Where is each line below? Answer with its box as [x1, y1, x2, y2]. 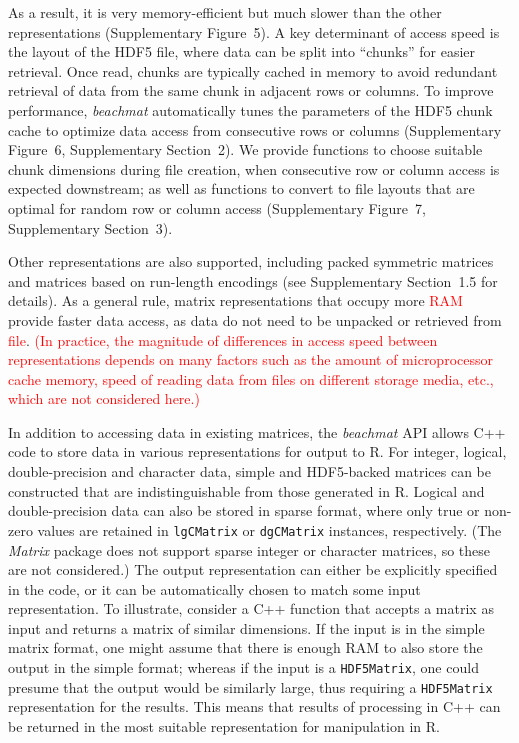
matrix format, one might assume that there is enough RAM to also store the [8, 637, 483, 658]
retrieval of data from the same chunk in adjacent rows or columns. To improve [8, 80, 494, 101]
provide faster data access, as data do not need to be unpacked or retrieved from [8, 309, 502, 330]
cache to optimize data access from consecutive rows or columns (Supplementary [8, 119, 502, 140]
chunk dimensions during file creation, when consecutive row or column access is [8, 158, 500, 179]
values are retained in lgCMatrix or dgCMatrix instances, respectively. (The [37, 519, 502, 540]
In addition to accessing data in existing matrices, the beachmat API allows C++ [8, 421, 506, 442]
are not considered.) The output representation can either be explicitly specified [8, 559, 498, 580]
